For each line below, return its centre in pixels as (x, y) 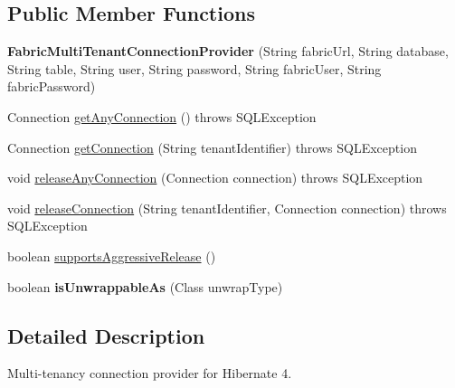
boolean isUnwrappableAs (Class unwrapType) (145, 286)
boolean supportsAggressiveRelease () (112, 256)
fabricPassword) (52, 86)
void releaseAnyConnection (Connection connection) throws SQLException (215, 178)
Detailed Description (106, 335)
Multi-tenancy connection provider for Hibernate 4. (150, 373)
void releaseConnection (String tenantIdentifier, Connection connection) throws (227, 208)
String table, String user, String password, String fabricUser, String (194, 68)
